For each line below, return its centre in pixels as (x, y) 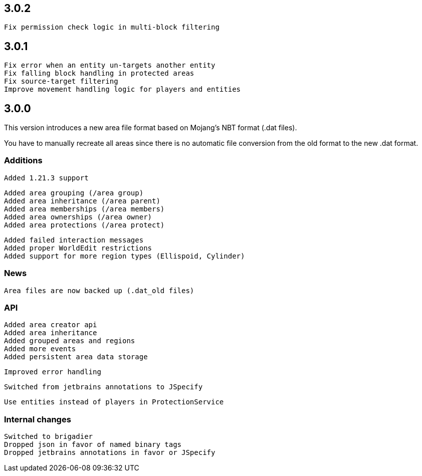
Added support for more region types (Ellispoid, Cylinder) (125, 256)
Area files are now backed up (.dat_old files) (99, 290)
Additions (23, 161)
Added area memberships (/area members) (84, 209)
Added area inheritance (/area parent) (82, 201)
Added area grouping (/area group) (74, 193)
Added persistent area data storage (76, 357)
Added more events (40, 349)
